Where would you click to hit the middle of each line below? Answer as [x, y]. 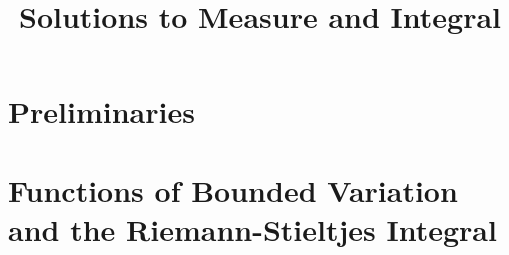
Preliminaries [101, 111]
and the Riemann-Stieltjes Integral [252, 228]
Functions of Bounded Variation [233, 189]
